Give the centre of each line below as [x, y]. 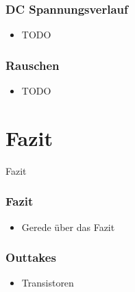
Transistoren [48, 283]
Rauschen [33, 65]
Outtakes [31, 257]
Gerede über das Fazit [68, 227]
